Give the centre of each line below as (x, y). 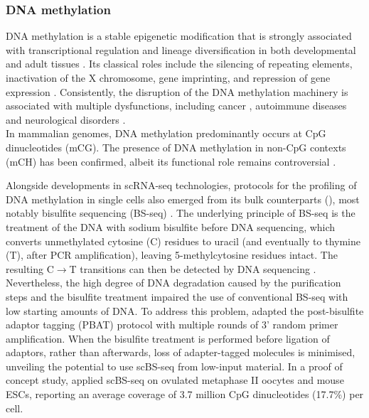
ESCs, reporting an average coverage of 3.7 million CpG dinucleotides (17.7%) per (185, 394)
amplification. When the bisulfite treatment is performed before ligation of (168, 338)
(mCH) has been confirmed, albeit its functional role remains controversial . (171, 161)
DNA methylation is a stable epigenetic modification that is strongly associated (179, 36)
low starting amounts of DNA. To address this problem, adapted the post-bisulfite (185, 310)
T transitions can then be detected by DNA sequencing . (193, 268)
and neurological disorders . (66, 119)
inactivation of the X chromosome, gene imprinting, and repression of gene (168, 77)
